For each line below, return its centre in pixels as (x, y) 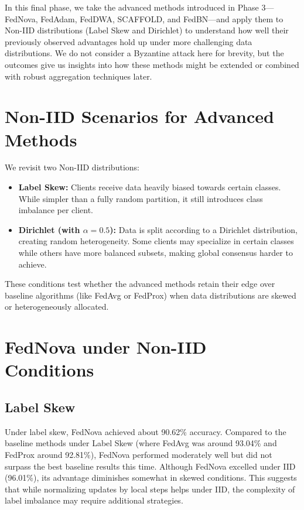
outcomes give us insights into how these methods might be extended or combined (152, 64)
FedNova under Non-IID (106, 347)
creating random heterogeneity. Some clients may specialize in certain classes (156, 241)
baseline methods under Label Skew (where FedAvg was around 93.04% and (141, 443)
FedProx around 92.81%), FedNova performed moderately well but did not (139, 454)
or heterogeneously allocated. (57, 307)
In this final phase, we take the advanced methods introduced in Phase (132, 7)
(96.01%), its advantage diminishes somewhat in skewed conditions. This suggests (151, 478)
